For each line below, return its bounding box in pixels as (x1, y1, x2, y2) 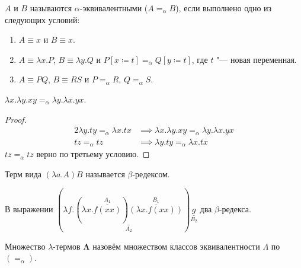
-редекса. (219, 203, 251, 215)
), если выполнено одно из (175, 2, 272, 14)
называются (30, 2, 72, 14)
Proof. (5, 113, 27, 125)
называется (85, 167, 125, 180)
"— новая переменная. (216, 53, 297, 65)
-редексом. (132, 167, 170, 180)
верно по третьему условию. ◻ (36, 148, 150, 160)
